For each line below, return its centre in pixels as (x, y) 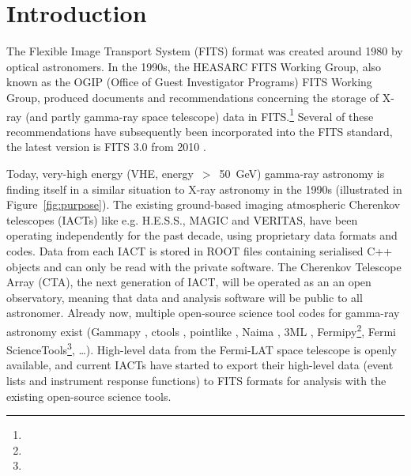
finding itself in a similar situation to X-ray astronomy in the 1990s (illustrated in (204, 189)
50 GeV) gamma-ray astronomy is (302, 173)
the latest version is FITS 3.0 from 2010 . (106, 147)
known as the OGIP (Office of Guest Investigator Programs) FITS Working (189, 82)
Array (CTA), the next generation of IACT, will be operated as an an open (189, 282)
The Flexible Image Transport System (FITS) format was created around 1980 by (205, 51)
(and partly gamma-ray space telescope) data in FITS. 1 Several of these (200, 115)
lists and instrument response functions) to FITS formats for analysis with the (196, 380)
